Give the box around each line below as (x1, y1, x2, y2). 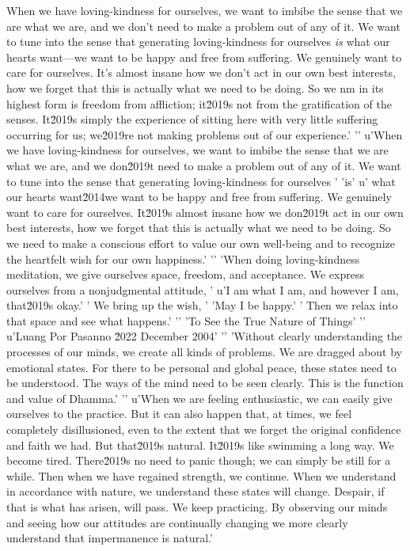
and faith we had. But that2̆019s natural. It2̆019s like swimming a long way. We (6, 436, 394, 453)
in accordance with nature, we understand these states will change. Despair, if (6, 483, 385, 500)
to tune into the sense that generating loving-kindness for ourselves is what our (6, 33, 390, 50)
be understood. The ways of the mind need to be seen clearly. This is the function (6, 374, 404, 391)
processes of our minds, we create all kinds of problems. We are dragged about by (6, 344, 403, 360)
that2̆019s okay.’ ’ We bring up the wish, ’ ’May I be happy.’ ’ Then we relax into (6, 297, 398, 313)
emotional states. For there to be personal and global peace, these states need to (6, 359, 397, 375)
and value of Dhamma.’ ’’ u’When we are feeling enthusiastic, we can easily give (6, 389, 393, 406)
